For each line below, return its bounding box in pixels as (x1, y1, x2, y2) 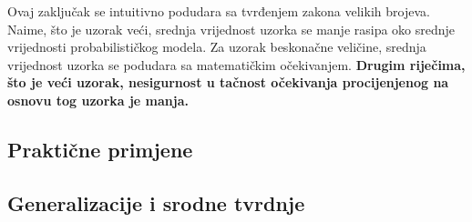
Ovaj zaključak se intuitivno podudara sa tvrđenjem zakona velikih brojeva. (7, 2, 430, 20)
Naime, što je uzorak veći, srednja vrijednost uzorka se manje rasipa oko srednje (7, 19, 456, 38)
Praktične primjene (7, 135, 193, 163)
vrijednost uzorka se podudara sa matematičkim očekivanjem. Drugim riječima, (7, 55, 466, 74)
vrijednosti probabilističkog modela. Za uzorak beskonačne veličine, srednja (7, 37, 426, 56)
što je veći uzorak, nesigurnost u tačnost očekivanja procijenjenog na (7, 73, 449, 92)
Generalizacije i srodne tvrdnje (7, 188, 305, 217)
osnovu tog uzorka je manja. (7, 90, 189, 109)
